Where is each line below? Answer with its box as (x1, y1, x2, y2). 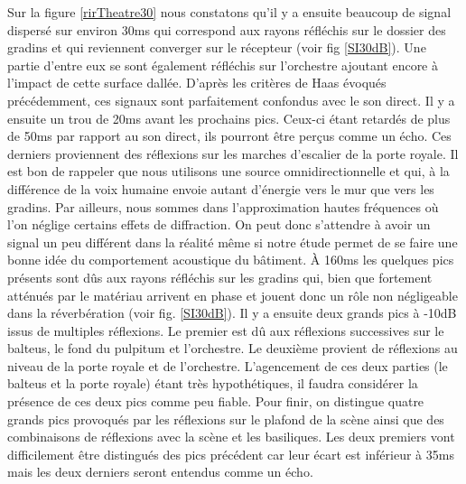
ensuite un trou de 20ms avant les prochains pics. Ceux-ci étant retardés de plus (7, 108, 451, 127)
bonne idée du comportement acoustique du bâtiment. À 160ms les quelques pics (7, 250, 454, 269)
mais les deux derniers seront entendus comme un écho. (7, 462, 313, 481)
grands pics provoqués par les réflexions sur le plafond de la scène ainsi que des (7, 409, 444, 428)
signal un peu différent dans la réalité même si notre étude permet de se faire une (7, 232, 458, 251)
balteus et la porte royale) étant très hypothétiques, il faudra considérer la (7, 374, 418, 393)
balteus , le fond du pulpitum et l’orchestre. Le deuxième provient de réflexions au (7, 339, 458, 358)
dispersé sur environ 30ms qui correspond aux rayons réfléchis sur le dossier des (7, 20, 446, 39)
